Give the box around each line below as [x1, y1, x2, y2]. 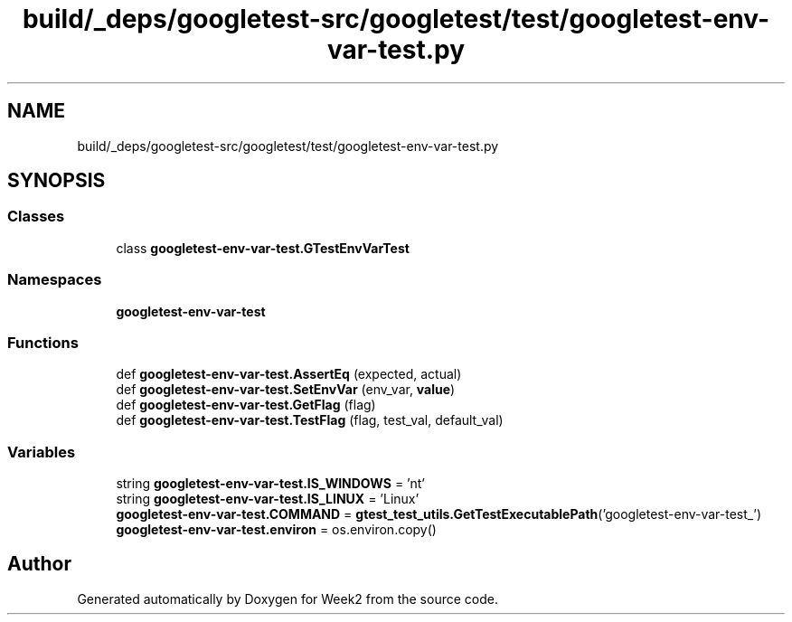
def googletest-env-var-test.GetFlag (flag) [116, 397, 376, 413]
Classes [7, 207, 65, 226]
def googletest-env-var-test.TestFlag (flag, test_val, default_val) [116, 412, 504, 429]
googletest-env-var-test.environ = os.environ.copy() [116, 522, 437, 538]
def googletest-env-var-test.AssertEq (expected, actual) [116, 366, 462, 382]
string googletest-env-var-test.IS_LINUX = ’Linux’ [116, 491, 420, 507]
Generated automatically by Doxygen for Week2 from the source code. [77, 590, 498, 607]
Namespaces [7, 270, 102, 289]
